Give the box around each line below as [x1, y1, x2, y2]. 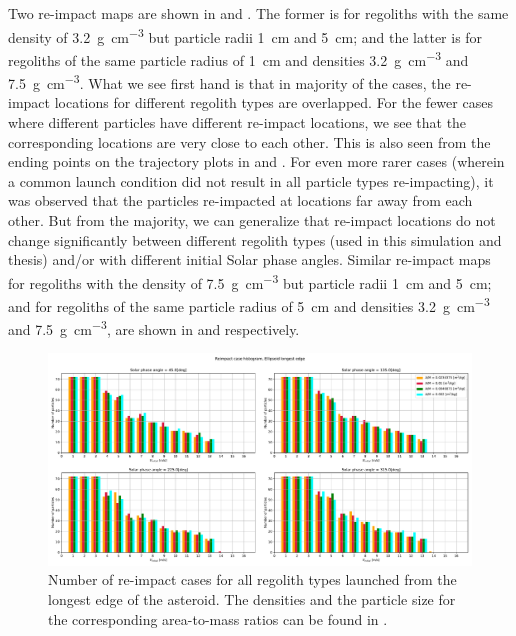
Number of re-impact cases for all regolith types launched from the [48, 569, 457, 590]
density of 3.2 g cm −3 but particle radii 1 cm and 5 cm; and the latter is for [8, 23, 483, 47]
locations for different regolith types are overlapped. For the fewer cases [54, 92, 493, 113]
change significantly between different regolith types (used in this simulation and [8, 229, 502, 250]
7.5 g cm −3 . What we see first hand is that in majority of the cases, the [8, 70, 451, 93]
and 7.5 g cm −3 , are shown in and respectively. [8, 316, 300, 339]
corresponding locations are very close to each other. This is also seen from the [8, 131, 491, 152]
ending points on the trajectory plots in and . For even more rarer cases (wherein [8, 151, 505, 172]
